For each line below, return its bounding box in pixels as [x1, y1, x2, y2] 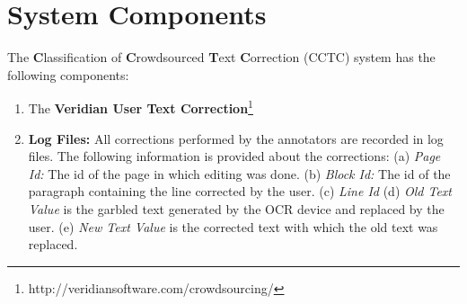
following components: [7, 65, 129, 84]
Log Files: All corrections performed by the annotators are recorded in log [28, 129, 444, 148]
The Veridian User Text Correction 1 [28, 96, 253, 117]
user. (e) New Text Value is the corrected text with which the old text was [28, 217, 438, 236]
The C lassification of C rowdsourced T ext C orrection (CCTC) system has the [7, 48, 436, 67]
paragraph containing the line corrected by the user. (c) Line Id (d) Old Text [28, 182, 453, 201]
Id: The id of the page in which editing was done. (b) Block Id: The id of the [28, 164, 451, 183]
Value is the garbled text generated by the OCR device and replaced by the [28, 199, 445, 218]
